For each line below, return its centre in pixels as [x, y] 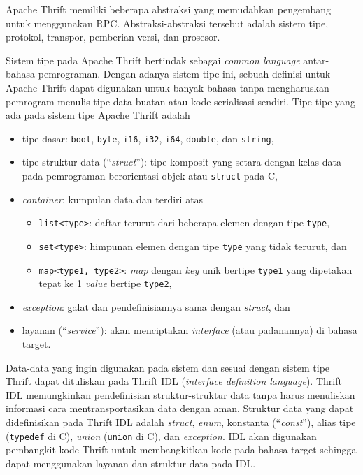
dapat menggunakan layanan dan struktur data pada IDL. [131, 463]
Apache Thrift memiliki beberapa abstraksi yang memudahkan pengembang [169, 9]
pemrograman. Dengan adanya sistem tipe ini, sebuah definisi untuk [184, 74]
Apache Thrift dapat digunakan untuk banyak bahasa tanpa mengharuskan [168, 87]
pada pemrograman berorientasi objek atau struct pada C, [150, 175]
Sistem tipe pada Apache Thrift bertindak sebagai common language [153, 60]
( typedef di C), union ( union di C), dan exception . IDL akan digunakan [161, 436]
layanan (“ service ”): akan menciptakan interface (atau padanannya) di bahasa [190, 330]
